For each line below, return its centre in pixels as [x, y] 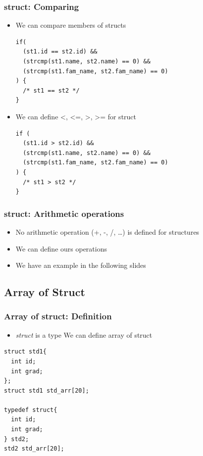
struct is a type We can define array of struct [84, 334]
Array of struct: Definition [58, 316]
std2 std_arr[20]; [34, 449]
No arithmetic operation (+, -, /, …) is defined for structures [107, 231]
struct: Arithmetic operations [64, 213]
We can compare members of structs [71, 25]
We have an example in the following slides [81, 265]
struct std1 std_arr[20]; [47, 390]
